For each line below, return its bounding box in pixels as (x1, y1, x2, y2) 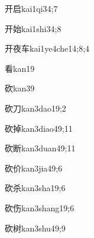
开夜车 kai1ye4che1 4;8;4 (5, 42, 90, 55)
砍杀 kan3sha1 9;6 (5, 182, 66, 194)
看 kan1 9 (5, 62, 35, 74)
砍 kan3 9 (5, 82, 35, 94)
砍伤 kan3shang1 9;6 (5, 201, 74, 214)
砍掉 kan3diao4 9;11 (5, 122, 73, 134)
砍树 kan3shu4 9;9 (5, 221, 66, 234)
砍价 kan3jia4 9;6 (5, 161, 63, 174)
